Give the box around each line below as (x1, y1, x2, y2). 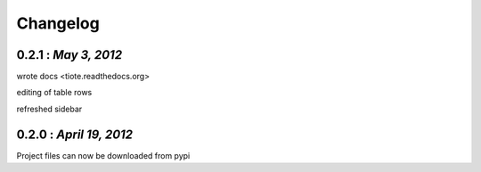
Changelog (16, 13, 100, 33)
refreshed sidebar (16, 103, 83, 114)
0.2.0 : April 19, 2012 (16, 127, 134, 142)
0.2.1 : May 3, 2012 (16, 47, 123, 62)
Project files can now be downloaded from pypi (16, 150, 191, 160)
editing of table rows (16, 87, 93, 98)
